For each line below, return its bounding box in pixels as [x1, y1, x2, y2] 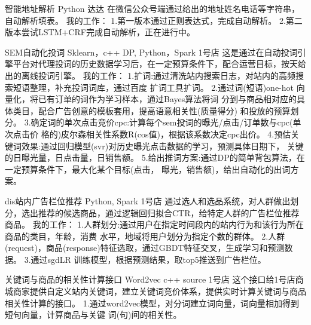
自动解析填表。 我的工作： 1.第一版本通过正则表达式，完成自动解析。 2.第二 [5, 14, 303, 26]
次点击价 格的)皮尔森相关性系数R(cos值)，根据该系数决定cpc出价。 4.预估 [5, 127, 291, 140]
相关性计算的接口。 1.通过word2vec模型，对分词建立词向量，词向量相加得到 [5, 296, 299, 309]
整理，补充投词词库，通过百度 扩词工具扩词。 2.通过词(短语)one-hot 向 [29, 81, 305, 93]
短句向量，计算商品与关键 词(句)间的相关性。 [5, 308, 182, 321]
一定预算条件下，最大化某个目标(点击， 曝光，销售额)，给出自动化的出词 [5, 162, 291, 175]
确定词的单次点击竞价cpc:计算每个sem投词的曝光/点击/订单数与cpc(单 [31, 116, 301, 128]
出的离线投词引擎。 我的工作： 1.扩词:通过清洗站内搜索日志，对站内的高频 [5, 69, 296, 81]
